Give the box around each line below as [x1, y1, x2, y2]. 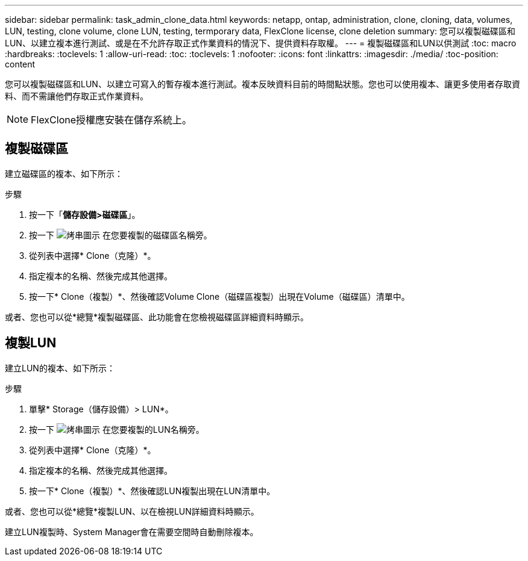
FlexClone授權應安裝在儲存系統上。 [31, 114, 192, 126]
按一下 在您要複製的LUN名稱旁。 [29, 424, 204, 435]
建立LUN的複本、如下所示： [5, 362, 115, 373]
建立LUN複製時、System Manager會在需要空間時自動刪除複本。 [5, 526, 259, 537]
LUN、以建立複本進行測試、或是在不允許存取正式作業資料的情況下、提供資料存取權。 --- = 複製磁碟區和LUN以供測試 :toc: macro [5, 38, 517, 48]
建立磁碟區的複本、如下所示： [5, 168, 123, 179]
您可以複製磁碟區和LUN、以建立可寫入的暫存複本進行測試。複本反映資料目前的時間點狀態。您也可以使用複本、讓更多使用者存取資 [5, 79, 520, 89]
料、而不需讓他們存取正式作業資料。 [5, 91, 148, 101]
